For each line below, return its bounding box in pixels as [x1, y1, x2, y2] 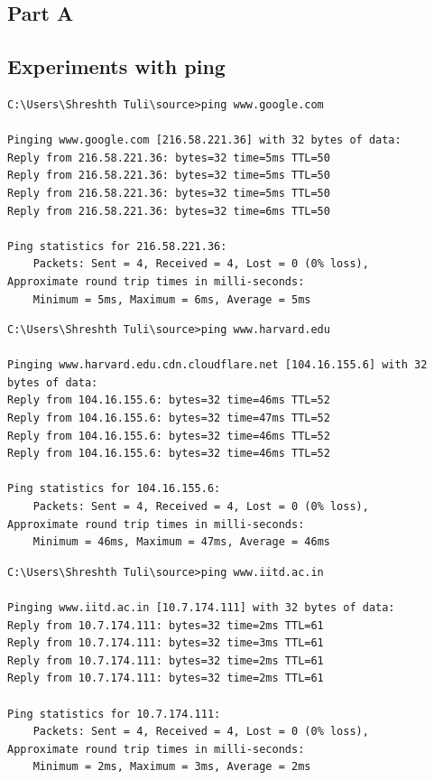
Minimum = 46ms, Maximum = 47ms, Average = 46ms [32, 535, 330, 549]
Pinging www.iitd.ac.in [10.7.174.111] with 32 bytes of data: [7, 601, 395, 615]
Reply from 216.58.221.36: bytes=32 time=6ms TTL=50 [7, 204, 330, 218]
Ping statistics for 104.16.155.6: [7, 482, 221, 496]
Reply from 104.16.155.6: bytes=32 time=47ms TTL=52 [7, 412, 330, 425]
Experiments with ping [7, 52, 226, 80]
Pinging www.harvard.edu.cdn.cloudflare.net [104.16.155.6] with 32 [7, 358, 428, 372]
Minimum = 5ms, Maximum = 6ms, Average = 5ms [32, 292, 311, 306]
